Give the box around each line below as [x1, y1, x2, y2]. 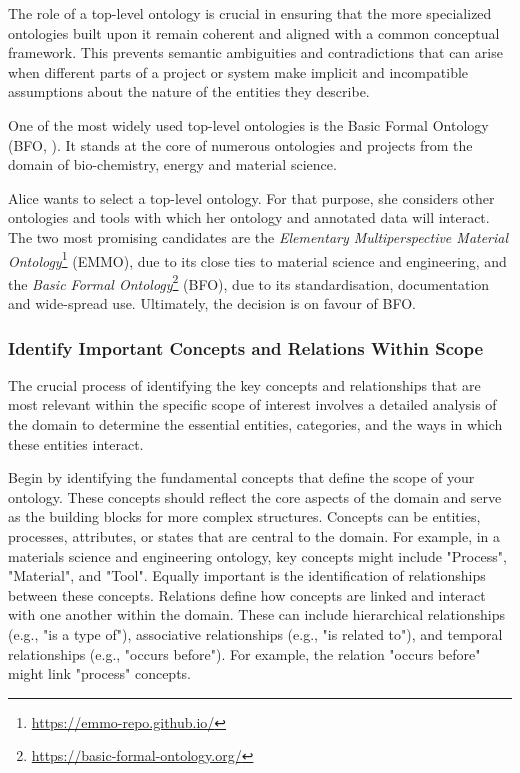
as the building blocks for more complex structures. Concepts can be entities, [8, 506, 481, 527]
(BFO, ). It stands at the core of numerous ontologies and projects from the [8, 134, 473, 155]
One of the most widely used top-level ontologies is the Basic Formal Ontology [8, 114, 489, 135]
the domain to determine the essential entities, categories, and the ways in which [8, 414, 503, 435]
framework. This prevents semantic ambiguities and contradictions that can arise [8, 42, 503, 63]
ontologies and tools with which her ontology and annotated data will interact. [8, 207, 490, 228]
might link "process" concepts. [8, 663, 192, 684]
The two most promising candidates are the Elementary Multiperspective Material [8, 226, 509, 247]
